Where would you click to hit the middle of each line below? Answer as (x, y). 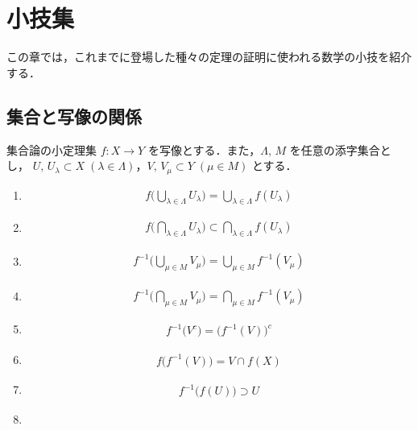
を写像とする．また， (204, 149)
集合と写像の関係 (74, 116)
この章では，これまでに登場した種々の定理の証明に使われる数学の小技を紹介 (209, 57)
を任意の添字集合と (340, 149)
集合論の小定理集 (52, 149)
